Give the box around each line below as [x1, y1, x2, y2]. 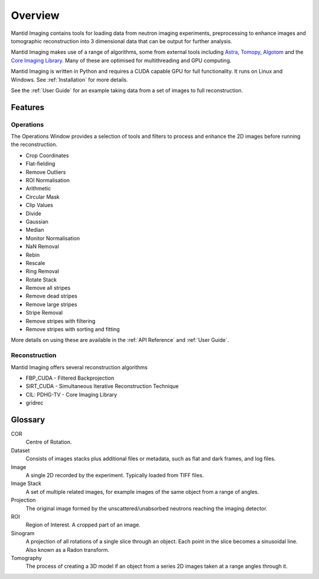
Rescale [25, 259, 45, 266]
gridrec [25, 399, 44, 406]
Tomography [11, 554, 43, 561]
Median [25, 227, 44, 234]
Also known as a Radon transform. [25, 546, 109, 553]
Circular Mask [25, 193, 60, 200]
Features [11, 102, 44, 112]
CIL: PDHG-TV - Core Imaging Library [25, 391, 118, 398]
